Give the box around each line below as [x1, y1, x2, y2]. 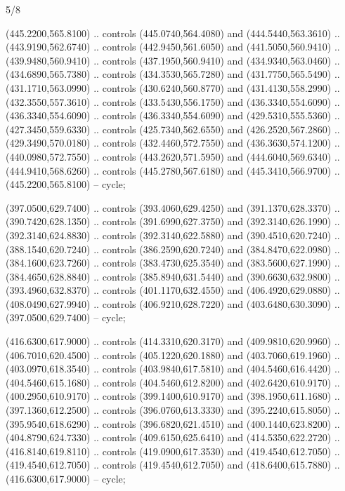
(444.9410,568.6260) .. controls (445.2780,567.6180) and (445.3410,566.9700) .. [6, 163, 340, 177]
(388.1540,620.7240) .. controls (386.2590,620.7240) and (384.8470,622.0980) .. [6, 241, 340, 256]
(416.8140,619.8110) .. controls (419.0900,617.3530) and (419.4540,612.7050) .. [6, 443, 340, 458]
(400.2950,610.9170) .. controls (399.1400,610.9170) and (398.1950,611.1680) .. [6, 389, 340, 403]
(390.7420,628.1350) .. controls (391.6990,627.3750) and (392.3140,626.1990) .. [6, 214, 340, 229]
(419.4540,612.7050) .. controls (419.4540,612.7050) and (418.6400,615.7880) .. [6, 457, 340, 472]
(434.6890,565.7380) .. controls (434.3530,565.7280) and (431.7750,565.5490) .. [6, 67, 340, 81]
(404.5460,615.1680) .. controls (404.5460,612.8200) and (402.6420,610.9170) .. [6, 375, 340, 389]
